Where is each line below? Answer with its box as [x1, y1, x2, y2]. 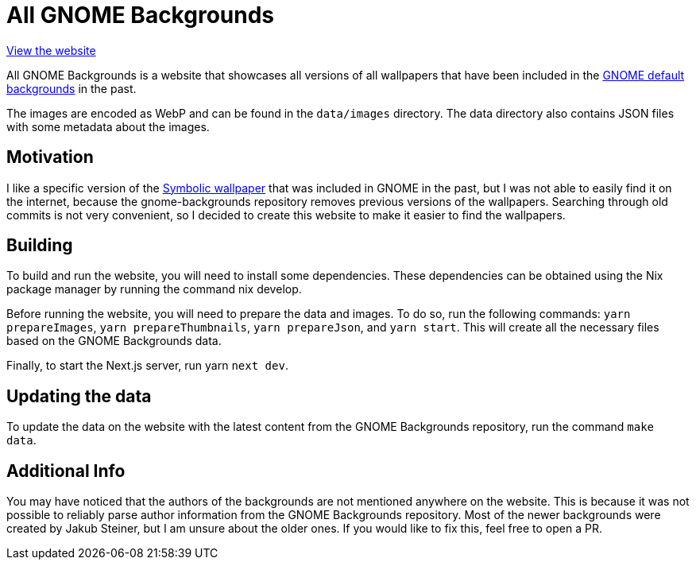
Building [6, 235, 73, 256]
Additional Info [6, 460, 126, 481]
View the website [6, 43, 96, 57]
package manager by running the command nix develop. [6, 282, 302, 297]
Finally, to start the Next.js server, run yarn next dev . [6, 359, 288, 373]
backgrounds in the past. [6, 81, 137, 95]
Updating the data [6, 386, 152, 406]
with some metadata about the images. [6, 119, 210, 134]
